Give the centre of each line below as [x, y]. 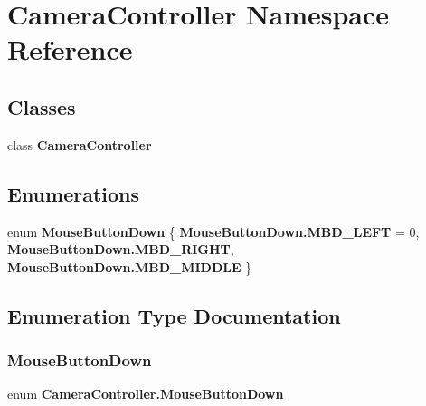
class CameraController [80, 144]
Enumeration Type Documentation [174, 315]
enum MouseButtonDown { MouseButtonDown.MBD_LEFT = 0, [213, 231]
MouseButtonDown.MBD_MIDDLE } [130, 266]
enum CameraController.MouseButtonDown [146, 394]
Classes [42, 106]
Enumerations [74, 193]
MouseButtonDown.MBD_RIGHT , [121, 249]
